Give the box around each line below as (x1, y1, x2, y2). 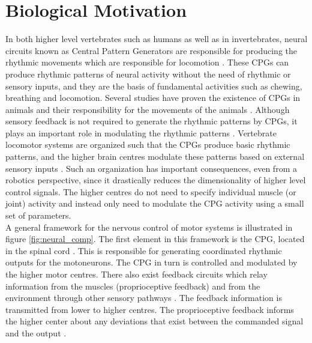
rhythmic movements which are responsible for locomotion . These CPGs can (5, 56, 289, 68)
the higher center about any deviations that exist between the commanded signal (5, 315, 304, 327)
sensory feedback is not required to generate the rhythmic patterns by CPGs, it (5, 115, 298, 127)
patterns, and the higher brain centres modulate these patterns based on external (5, 150, 305, 163)
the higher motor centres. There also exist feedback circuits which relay (5, 268, 268, 280)
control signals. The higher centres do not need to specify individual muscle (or (5, 185, 296, 198)
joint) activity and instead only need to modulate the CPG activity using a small (5, 197, 304, 210)
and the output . (5, 326, 67, 339)
